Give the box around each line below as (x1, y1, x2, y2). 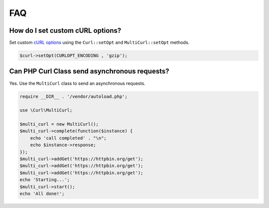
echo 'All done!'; (19, 191, 65, 196)
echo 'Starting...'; (19, 177, 70, 183)
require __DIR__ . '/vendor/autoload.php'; (19, 93, 128, 99)
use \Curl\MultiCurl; (19, 107, 73, 113)
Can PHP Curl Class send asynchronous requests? (9, 67, 169, 75)
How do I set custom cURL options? (9, 26, 122, 35)
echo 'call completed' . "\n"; (30, 135, 107, 141)
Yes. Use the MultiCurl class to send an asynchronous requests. (9, 80, 145, 86)
